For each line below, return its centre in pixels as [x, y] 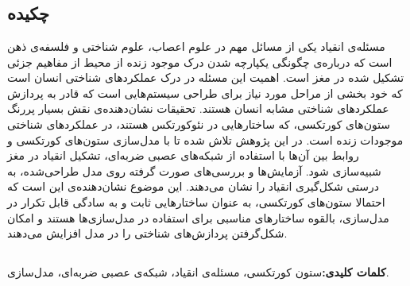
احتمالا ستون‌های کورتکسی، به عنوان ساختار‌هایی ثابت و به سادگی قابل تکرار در [196, 201]
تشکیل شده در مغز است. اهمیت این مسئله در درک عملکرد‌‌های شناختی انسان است [206, 77]
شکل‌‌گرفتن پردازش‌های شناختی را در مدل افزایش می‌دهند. [147, 233]
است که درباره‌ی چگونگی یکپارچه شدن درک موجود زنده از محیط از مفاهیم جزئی [200, 62]
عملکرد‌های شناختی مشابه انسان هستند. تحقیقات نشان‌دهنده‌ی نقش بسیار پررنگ [198, 108]
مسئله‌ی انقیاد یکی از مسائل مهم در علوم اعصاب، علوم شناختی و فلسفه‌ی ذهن [196, 46]
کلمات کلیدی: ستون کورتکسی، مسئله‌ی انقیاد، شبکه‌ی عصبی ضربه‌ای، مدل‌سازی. [198, 272]
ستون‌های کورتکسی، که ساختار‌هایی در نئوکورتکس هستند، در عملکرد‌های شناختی [199, 124]
